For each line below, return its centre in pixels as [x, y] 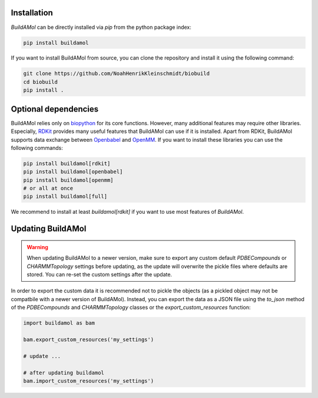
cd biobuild [41, 82]
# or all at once [48, 188]
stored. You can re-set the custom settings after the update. [100, 275]
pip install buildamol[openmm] [69, 180]
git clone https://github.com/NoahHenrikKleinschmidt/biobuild [117, 74]
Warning [37, 247]
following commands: [37, 148]
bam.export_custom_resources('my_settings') [89, 339]
